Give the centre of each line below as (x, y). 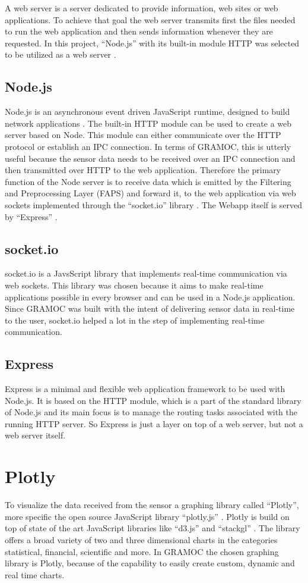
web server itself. (35, 435)
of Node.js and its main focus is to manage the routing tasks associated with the (151, 412)
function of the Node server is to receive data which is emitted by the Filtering (148, 181)
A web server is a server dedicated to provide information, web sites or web (142, 8)
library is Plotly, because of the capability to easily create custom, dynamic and (150, 563)
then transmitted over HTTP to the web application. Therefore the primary (143, 170)
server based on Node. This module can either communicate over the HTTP (143, 135)
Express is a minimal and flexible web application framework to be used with (145, 389)
